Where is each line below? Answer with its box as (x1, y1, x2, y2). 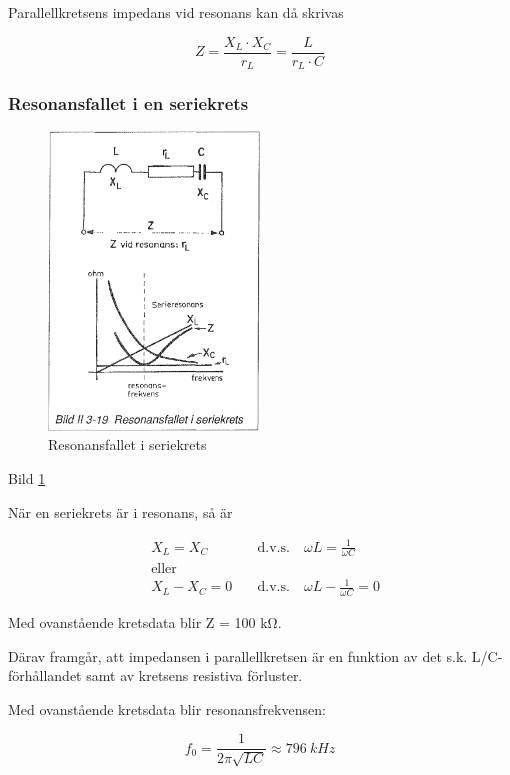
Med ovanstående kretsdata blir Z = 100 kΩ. (8, 611, 282, 632)
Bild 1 (8, 467, 46, 488)
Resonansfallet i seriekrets (48, 434, 207, 455)
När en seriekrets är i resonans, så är (8, 501, 233, 522)
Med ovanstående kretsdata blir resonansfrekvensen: (8, 698, 326, 719)
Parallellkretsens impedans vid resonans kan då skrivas (8, 2, 344, 22)
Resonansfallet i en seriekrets (8, 91, 249, 116)
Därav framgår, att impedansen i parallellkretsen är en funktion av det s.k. (8, 645, 468, 666)
